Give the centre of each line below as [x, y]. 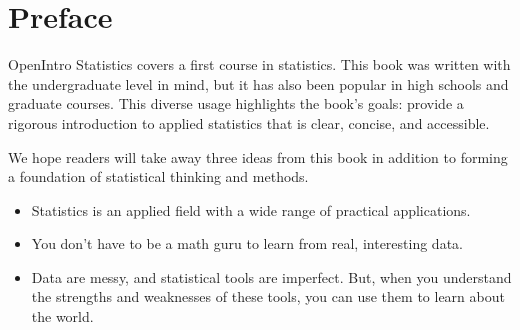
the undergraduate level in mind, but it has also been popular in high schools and [258, 83]
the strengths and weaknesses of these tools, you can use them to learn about [268, 296]
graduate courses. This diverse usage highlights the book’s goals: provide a [236, 103]
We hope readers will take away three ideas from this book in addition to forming [258, 156]
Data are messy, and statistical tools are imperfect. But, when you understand [271, 276]
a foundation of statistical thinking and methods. [158, 176]
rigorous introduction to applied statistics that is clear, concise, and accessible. [249, 122]
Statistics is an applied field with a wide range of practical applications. [251, 209]
